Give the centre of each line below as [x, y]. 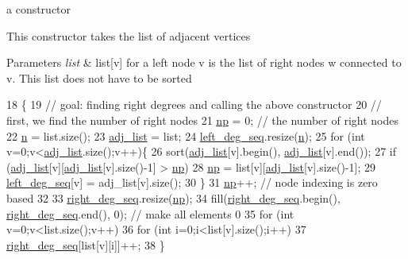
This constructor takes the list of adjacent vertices [129, 35]
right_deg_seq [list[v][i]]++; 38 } [86, 244]
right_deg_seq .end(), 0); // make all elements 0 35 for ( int [150, 213]
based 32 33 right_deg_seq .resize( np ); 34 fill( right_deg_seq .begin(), [173, 197]
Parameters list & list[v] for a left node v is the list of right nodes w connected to [204, 62]
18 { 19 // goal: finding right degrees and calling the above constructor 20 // [194, 104]
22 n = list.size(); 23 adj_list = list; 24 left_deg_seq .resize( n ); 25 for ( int [186, 135]
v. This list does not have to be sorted [99, 77]
